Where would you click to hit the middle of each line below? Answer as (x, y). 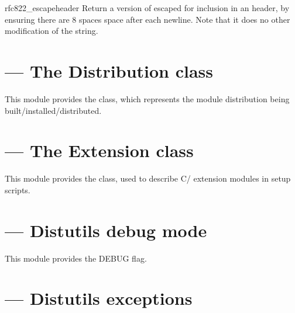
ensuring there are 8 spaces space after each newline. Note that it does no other (147, 19)
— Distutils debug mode (106, 230)
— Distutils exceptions (99, 298)
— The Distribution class (109, 70)
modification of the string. (52, 31)
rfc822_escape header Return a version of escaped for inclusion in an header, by (147, 8)
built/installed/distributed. (53, 110)
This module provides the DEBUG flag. (76, 258)
